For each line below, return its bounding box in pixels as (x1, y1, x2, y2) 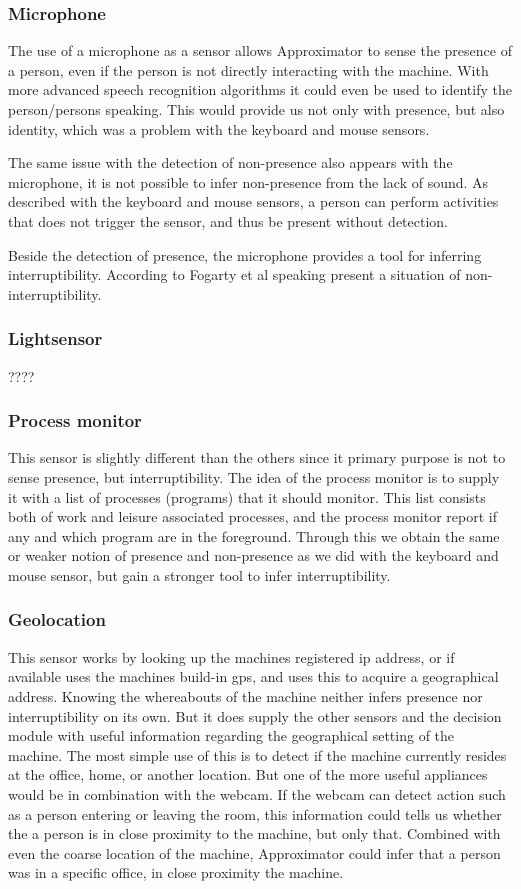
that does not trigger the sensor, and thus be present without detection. (8, 210, 448, 231)
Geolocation (8, 607, 106, 632)
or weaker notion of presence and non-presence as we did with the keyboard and (8, 545, 499, 566)
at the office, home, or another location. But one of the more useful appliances (8, 764, 488, 785)
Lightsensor (8, 326, 103, 351)
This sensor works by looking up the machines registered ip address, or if (8, 646, 455, 667)
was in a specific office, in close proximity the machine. (8, 862, 344, 883)
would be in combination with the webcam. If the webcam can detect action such (8, 783, 506, 804)
